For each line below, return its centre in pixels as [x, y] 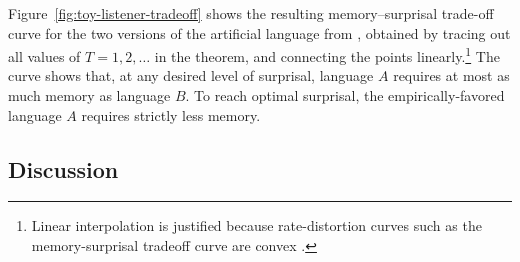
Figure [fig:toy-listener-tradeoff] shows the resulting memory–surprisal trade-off [251, 13]
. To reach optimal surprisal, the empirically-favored [345, 95]
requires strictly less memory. [171, 114]
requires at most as [451, 75]
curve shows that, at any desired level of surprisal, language [191, 75]
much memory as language [89, 95]
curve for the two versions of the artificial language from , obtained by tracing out [259, 32]
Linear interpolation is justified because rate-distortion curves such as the [256, 225]
